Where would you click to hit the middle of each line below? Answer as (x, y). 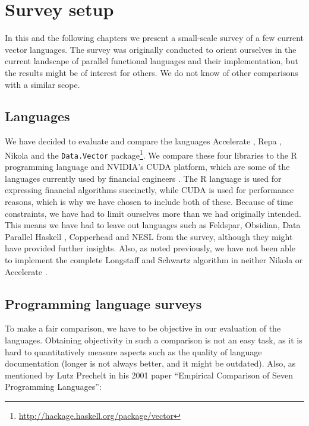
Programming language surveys (103, 303)
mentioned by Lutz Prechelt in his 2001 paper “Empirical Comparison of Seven (149, 375)
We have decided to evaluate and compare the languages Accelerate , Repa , (144, 141)
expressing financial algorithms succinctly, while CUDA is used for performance (149, 190)
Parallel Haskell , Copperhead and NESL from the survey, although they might (149, 236)
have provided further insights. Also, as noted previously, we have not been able (150, 248)
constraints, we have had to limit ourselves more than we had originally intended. (153, 213)
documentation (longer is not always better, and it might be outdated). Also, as (150, 363)
